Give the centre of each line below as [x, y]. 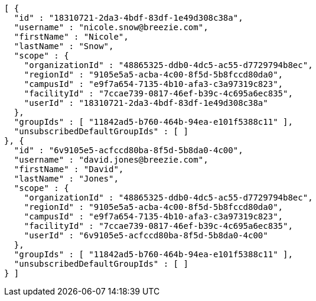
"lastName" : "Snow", [64, 46]
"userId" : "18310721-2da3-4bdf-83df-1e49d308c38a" [146, 103]
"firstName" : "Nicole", [71, 37]
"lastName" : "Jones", [66, 179]
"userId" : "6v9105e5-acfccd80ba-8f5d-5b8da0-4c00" [146, 235]
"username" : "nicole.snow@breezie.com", [111, 27]
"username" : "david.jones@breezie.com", [111, 160]
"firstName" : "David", [69, 169]
